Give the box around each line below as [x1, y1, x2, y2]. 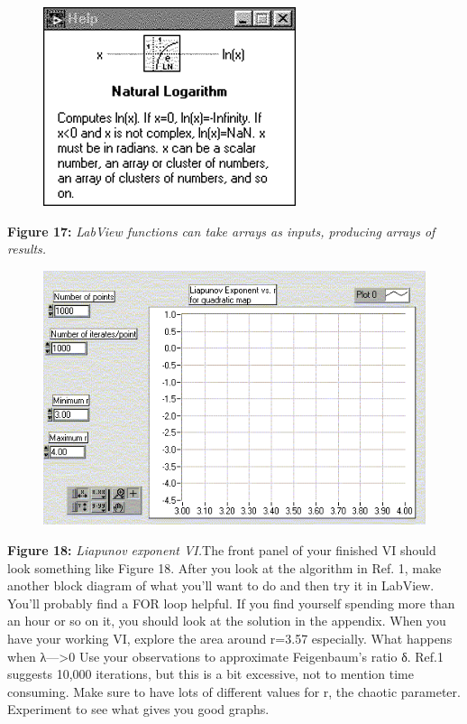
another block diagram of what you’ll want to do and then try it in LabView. [7, 576, 435, 595]
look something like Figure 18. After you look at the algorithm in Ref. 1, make [7, 558, 442, 577]
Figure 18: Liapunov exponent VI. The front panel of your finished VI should [7, 540, 436, 559]
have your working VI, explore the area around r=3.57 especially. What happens [7, 628, 453, 647]
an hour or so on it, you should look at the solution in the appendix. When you [7, 611, 446, 630]
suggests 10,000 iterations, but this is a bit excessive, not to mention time [7, 664, 414, 683]
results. [7, 239, 47, 258]
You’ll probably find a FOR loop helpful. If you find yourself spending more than [7, 593, 455, 612]
